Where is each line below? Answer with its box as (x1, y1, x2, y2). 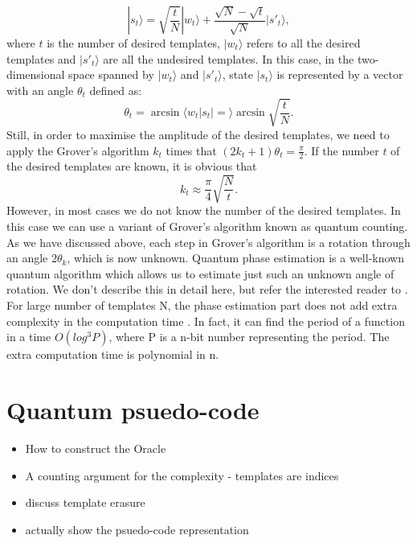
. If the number (304, 142, 379, 158)
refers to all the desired (247, 35, 361, 51)
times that (166, 142, 217, 158)
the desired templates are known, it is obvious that (6, 158, 257, 175)
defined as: (89, 81, 142, 98)
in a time (6, 328, 51, 345)
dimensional (6, 66, 65, 83)
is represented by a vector (276, 66, 403, 83)
